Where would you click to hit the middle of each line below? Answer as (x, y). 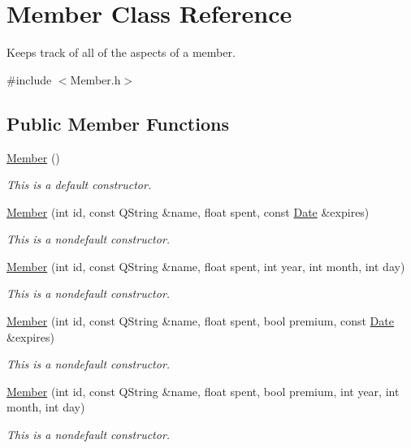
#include (29, 79)
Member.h (95, 79)
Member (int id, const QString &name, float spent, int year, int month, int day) (206, 266)
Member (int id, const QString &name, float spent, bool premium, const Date (200, 321)
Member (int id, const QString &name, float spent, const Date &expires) (188, 211)
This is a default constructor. (79, 185)
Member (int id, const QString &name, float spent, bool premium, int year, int (203, 391)
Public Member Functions (118, 123)
